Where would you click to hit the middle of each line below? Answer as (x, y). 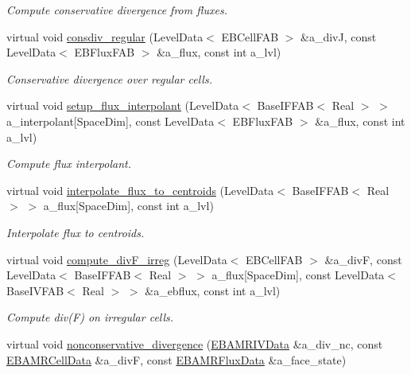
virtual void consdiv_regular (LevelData (105, 36)
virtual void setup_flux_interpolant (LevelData (123, 105)
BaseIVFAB (35, 290)
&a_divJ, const (339, 36)
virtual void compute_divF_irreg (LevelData (117, 259)
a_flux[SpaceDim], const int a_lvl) (128, 206)
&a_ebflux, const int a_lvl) (213, 290)
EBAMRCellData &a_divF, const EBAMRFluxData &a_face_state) (176, 359)
